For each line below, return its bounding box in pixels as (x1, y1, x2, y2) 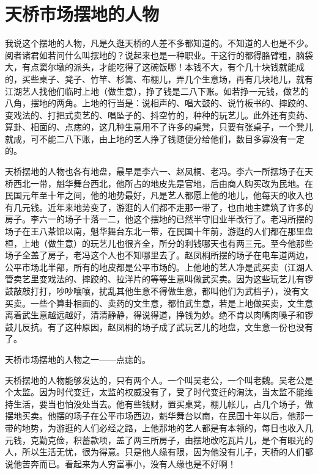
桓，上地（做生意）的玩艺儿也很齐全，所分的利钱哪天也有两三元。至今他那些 (5, 236, 313, 249)
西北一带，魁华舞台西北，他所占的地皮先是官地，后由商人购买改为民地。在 (13, 177, 313, 189)
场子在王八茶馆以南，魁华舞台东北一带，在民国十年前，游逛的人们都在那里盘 (5, 225, 313, 238)
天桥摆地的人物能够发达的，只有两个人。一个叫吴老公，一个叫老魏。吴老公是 (5, 373, 313, 386)
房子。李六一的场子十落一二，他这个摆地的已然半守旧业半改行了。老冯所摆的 (5, 213, 313, 225)
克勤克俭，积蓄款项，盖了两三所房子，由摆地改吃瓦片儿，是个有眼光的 (30, 433, 313, 446)
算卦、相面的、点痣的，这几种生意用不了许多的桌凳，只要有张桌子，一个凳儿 (5, 120, 313, 133)
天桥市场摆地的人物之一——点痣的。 (5, 352, 150, 365)
